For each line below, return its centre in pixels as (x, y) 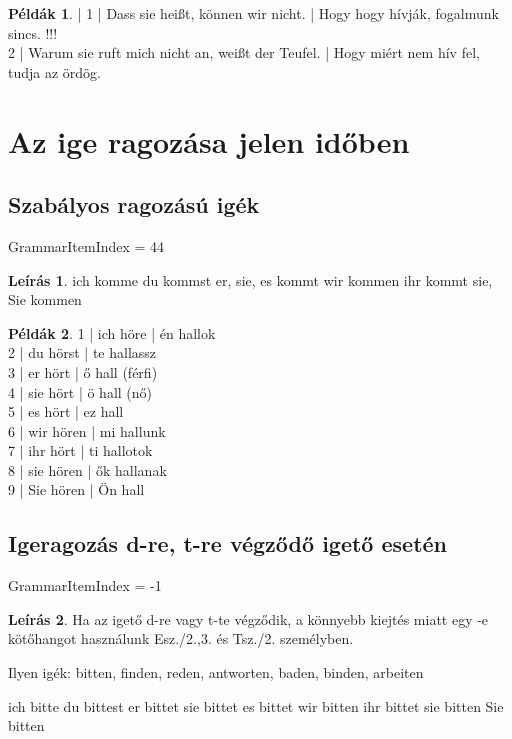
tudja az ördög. (55, 71)
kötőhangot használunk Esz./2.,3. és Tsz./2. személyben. (181, 638)
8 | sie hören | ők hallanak (87, 469)
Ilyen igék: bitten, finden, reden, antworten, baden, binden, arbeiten (216, 672)
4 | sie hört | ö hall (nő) (80, 391)
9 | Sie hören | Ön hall (76, 489)
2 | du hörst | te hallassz (82, 352)
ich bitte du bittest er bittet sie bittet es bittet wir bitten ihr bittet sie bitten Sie (256, 705)
